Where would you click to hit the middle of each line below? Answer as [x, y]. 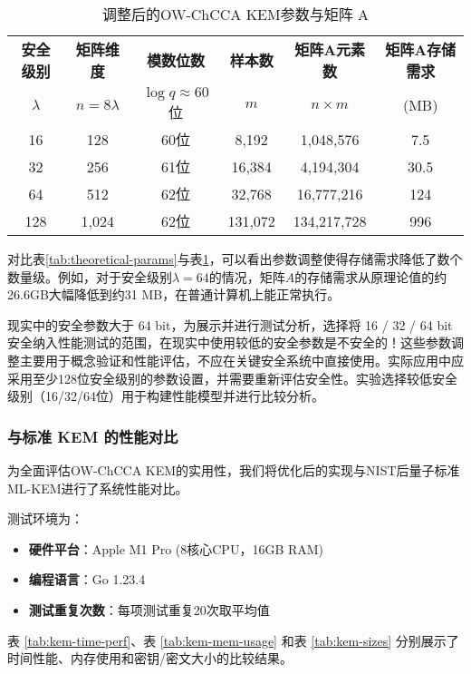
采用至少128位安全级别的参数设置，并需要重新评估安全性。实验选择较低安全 [232, 378]
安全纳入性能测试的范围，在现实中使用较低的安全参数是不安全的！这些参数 [229, 342]
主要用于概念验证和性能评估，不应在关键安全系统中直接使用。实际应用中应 [241, 360]
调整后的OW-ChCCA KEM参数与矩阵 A [235, 14]
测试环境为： [45, 518]
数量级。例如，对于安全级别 [90, 276]
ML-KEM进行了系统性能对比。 [98, 488]
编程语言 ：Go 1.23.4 [87, 579]
